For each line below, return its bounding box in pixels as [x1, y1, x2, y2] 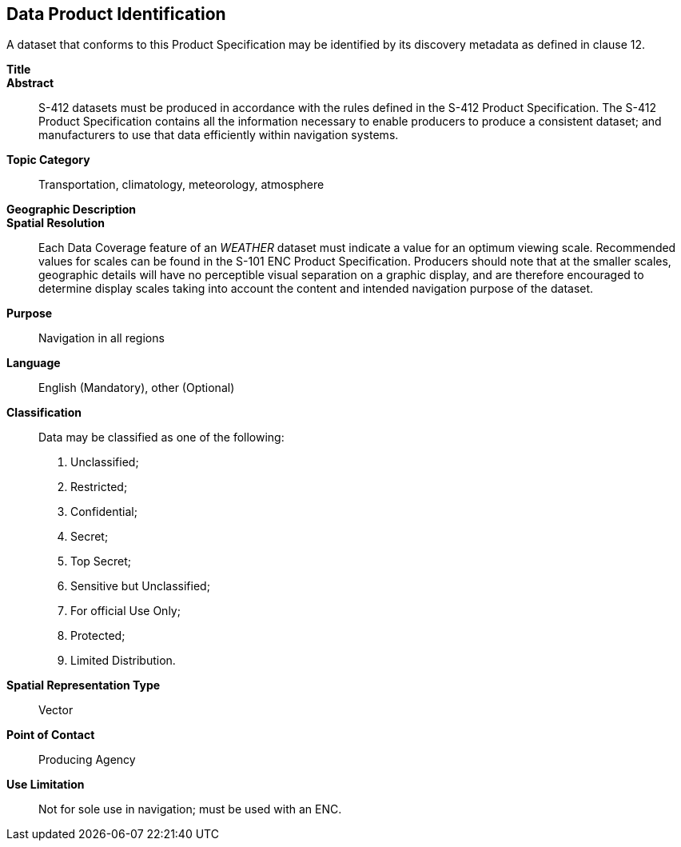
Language [6, 356, 61, 370]
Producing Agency [38, 753, 136, 767]
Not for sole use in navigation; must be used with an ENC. [38, 802, 342, 817]
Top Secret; [70, 554, 131, 569]
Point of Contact [6, 728, 95, 742]
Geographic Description [6, 202, 136, 217]
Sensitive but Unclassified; [70, 579, 210, 593]
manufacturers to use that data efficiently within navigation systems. [38, 128, 399, 142]
